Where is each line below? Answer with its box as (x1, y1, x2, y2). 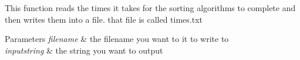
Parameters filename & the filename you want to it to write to (5, 33, 229, 45)
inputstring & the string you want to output (5, 44, 163, 56)
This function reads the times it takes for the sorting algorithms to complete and (5, 2, 296, 13)
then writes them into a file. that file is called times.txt (5, 13, 203, 25)
